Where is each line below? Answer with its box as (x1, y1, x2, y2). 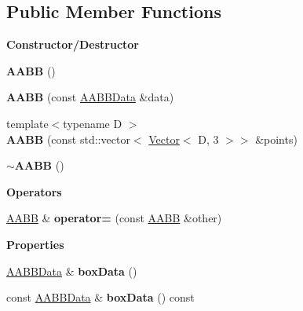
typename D (63, 115, 122, 131)
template (6, 115, 49, 131)
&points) (255, 130, 298, 147)
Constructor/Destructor (6, 36, 139, 53)
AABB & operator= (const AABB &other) (6, 210, 222, 226)
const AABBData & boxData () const (6, 289, 195, 306)
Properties (6, 236, 64, 252)
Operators (6, 183, 62, 199)
